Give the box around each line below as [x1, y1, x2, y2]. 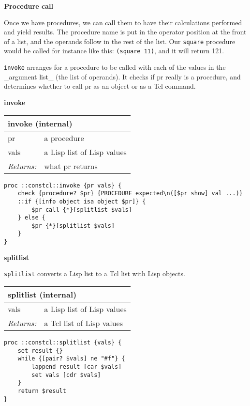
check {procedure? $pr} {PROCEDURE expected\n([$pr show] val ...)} [17, 190, 243, 197]
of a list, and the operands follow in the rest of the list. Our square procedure [4, 36, 235, 46]
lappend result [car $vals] [31, 363, 122, 370]
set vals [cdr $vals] [31, 371, 101, 378]
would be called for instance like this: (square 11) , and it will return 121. [4, 46, 224, 56]
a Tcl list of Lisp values [44, 317, 123, 329]
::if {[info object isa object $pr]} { [17, 198, 146, 205]
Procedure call [4, 1, 53, 11]
